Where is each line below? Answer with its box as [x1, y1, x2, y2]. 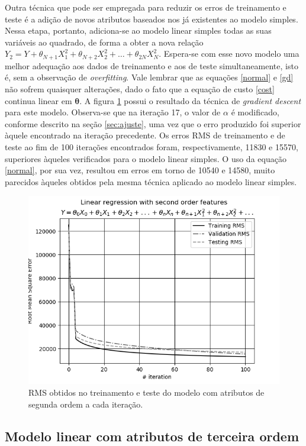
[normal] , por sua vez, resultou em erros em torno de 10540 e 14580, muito [5, 164, 275, 176]
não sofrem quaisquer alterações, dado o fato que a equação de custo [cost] [5, 83, 275, 95]
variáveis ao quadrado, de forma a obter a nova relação [5, 35, 204, 48]
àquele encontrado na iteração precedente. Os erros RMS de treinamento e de [5, 129, 285, 141]
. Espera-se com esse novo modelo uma [159, 47, 299, 60]
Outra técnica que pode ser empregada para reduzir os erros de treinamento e [5, 1, 286, 13]
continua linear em [5, 94, 72, 106]
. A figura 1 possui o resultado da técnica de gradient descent [79, 94, 301, 106]
